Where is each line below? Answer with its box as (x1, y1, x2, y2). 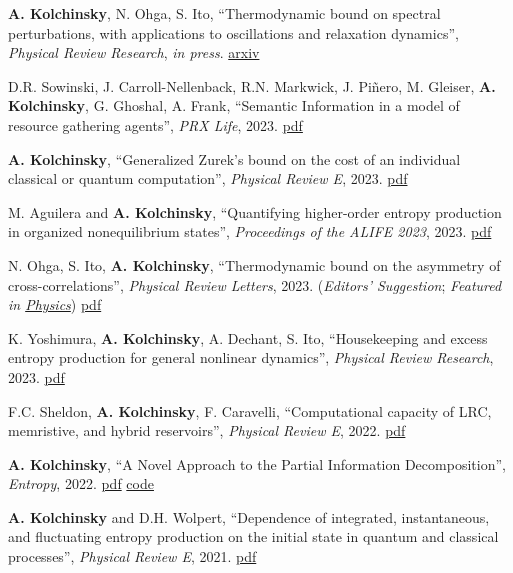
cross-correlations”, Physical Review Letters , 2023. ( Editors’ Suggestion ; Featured (8, 274, 502, 295)
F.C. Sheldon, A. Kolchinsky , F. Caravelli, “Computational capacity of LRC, (8, 400, 492, 421)
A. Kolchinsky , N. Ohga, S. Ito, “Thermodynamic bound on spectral (8, 3, 441, 23)
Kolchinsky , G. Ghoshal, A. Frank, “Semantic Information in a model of (8, 95, 460, 116)
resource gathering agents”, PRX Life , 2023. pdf (8, 114, 303, 135)
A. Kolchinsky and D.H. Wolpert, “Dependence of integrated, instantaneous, (8, 506, 490, 527)
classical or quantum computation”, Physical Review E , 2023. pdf (8, 168, 408, 189)
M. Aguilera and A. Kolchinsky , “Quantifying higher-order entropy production (8, 201, 502, 222)
